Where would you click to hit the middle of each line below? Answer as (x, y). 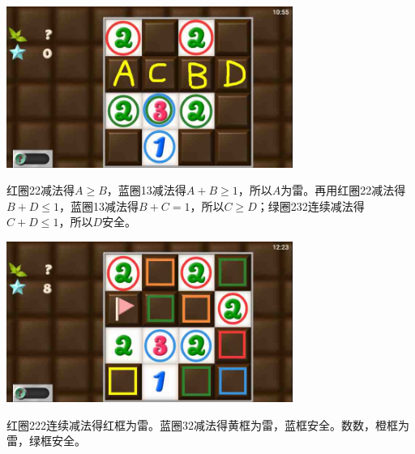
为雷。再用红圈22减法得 (343, 190)
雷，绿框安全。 (46, 441)
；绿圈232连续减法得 (310, 206)
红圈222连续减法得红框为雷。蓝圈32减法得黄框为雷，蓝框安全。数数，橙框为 (208, 424)
